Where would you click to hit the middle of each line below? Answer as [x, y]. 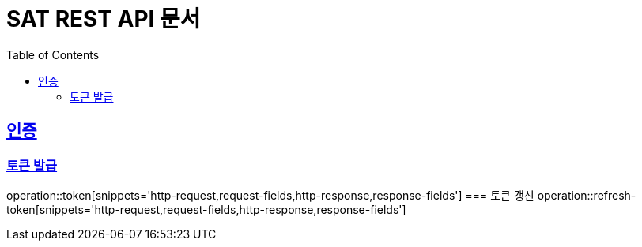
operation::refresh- [587, 195]
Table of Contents [53, 54]
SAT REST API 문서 [104, 19]
